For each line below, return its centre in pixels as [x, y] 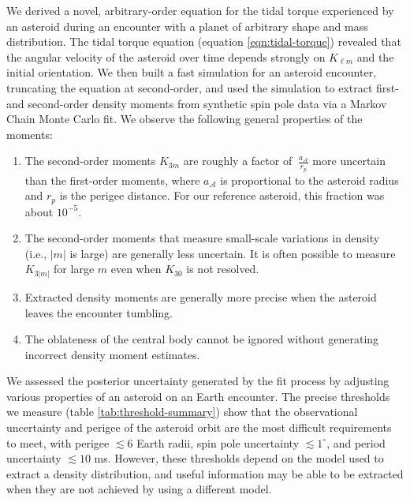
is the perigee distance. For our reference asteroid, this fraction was [222, 195]
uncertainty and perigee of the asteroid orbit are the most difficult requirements [199, 427]
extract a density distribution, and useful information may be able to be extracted [205, 473]
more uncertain [349, 161]
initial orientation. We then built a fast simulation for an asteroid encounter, [192, 72]
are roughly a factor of [238, 161]
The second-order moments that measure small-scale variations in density [202, 238]
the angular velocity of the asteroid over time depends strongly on [166, 56]
